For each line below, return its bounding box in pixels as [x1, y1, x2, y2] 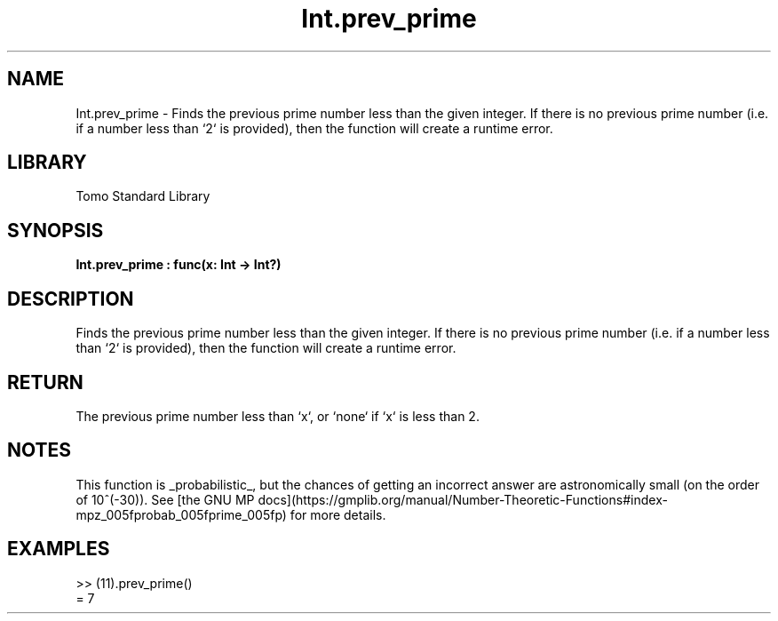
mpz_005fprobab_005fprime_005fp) [75, 506, 287, 522]
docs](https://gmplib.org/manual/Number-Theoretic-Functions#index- [258, 491, 668, 507]
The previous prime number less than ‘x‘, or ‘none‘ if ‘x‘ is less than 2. [75, 408, 480, 424]
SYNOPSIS [7, 219, 104, 242]
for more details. [290, 506, 386, 522]
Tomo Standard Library [75, 188, 210, 204]
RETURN [7, 370, 83, 394]
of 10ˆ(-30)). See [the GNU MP [75, 491, 255, 507]
